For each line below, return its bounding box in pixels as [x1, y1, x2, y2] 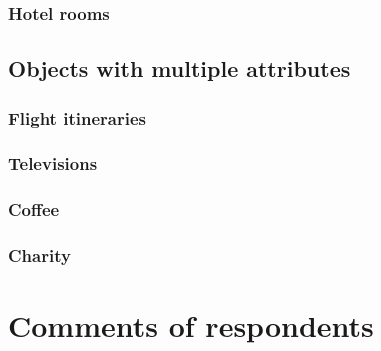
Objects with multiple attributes [8, 53, 351, 84]
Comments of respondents [8, 305, 374, 346]
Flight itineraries [8, 105, 146, 130]
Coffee [8, 197, 60, 222]
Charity [8, 243, 71, 268]
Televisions [8, 151, 98, 176]
